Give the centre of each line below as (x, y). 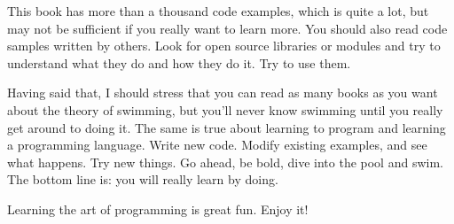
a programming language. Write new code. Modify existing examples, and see (217, 145)
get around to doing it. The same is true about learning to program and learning (227, 127)
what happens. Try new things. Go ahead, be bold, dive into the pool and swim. (225, 162)
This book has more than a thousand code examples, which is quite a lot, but (218, 11)
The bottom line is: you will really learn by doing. (143, 179)
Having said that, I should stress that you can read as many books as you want (223, 93)
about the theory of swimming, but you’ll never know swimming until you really (225, 109)
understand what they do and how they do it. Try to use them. (179, 62)
